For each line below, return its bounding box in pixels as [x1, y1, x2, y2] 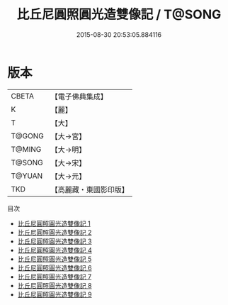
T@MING [11, 144, 42, 154]
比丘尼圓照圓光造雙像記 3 [17, 237, 92, 245]
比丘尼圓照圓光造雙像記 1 [17, 219, 91, 228]
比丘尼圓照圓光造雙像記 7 [17, 272, 92, 281]
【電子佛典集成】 [50, 91, 108, 101]
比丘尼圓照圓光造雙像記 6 [17, 263, 92, 272]
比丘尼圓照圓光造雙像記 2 [17, 228, 92, 236]
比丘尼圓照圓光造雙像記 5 [17, 255, 92, 263]
